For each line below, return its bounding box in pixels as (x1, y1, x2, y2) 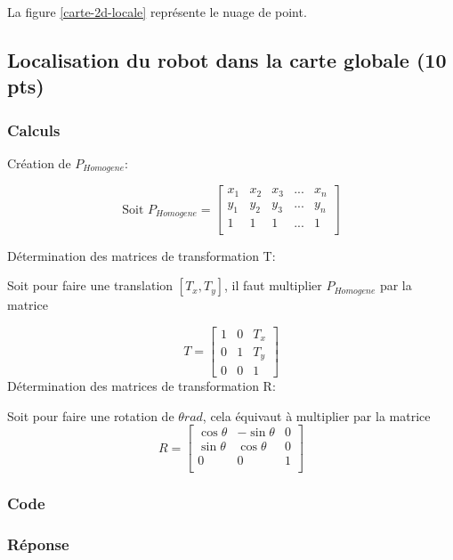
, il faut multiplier (224, 276, 322, 295)
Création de (7, 153, 71, 172)
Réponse (7, 533, 69, 556)
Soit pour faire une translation (7, 276, 174, 295)
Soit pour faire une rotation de (7, 406, 174, 425)
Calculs (7, 118, 61, 141)
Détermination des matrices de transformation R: (7, 377, 276, 394)
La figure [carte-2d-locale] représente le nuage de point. (7, 3, 307, 20)
